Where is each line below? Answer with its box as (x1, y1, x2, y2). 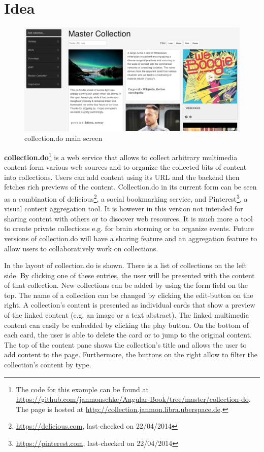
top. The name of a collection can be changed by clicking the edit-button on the (4, 289, 253, 300)
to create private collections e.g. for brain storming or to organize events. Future (4, 223, 254, 234)
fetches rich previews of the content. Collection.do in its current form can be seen (4, 181, 257, 192)
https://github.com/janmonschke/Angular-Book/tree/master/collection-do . (16, 394, 251, 404)
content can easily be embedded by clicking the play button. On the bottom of (4, 319, 249, 330)
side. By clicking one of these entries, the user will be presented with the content (4, 270, 255, 280)
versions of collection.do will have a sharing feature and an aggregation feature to (4, 233, 257, 243)
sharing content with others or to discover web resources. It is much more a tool (4, 213, 253, 223)
